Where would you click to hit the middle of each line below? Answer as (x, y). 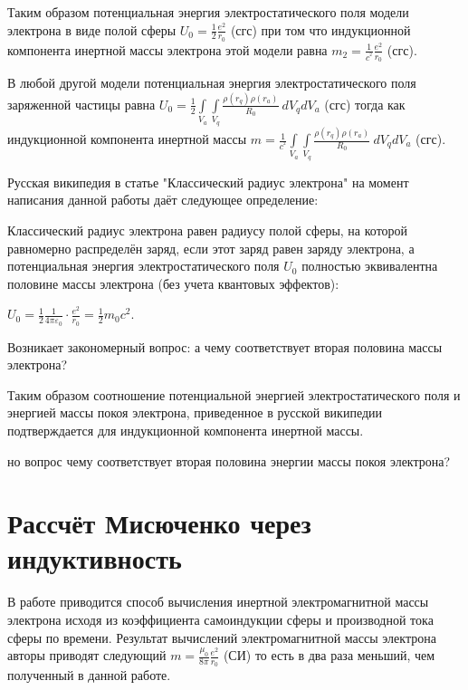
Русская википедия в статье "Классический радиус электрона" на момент (208, 182)
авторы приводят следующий (87, 655)
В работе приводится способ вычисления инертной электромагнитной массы (218, 602)
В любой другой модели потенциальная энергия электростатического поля (212, 83)
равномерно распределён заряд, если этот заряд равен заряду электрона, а (211, 248)
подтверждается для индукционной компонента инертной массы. (186, 430)
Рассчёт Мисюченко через (159, 523)
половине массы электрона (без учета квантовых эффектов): (173, 283)
